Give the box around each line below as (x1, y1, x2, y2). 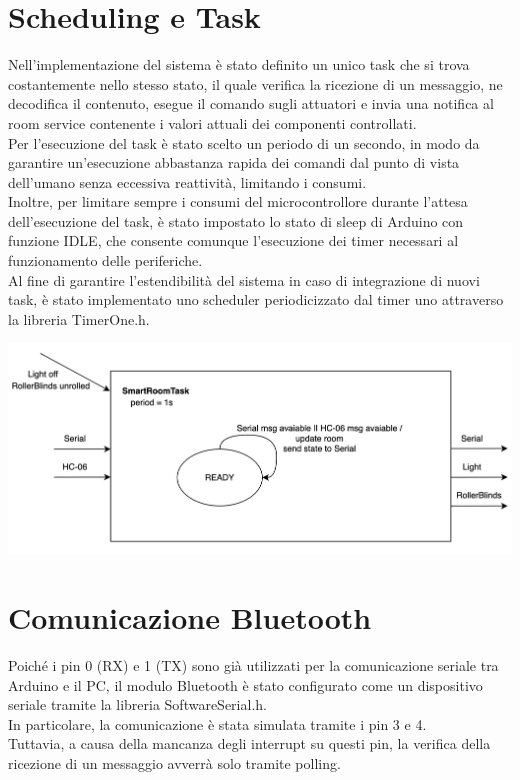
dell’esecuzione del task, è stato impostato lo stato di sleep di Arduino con (8, 210, 464, 231)
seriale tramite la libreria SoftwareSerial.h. (8, 694, 267, 715)
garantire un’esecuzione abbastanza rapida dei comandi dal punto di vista (8, 152, 460, 173)
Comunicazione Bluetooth (8, 597, 372, 638)
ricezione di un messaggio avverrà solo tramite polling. (8, 752, 341, 773)
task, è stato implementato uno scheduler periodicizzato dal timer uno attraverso (8, 289, 504, 310)
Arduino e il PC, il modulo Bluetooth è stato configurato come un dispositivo (8, 674, 483, 695)
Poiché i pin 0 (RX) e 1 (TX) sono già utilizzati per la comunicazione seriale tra (8, 655, 499, 676)
